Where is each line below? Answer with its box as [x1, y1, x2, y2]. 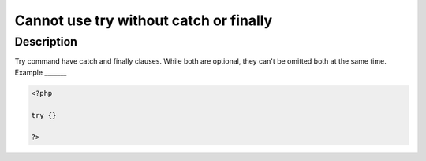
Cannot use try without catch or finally [14, 12, 273, 29]
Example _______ [14, 68, 67, 77]
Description [14, 35, 78, 49]
